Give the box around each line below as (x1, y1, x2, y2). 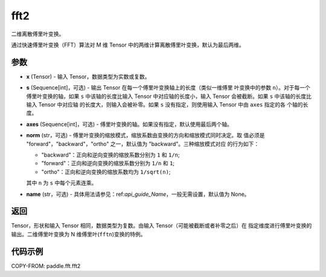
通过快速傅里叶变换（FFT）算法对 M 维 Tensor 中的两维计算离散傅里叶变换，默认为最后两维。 (11, 41, 245, 48)
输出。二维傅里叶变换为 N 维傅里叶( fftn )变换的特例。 (11, 230, 146, 238)
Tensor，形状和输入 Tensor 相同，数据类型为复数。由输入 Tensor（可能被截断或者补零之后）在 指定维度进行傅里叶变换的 (11, 222, 312, 229)
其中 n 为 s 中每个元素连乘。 (26, 179, 97, 187)
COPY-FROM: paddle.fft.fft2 (11, 262, 81, 269)
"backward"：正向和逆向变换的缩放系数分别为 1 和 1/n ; (41, 151, 181, 158)
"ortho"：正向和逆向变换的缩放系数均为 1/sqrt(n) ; (41, 168, 171, 175)
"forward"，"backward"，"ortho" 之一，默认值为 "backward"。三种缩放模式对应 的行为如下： (26, 140, 260, 148)
